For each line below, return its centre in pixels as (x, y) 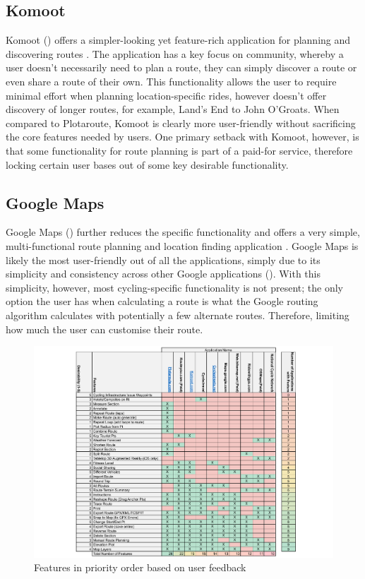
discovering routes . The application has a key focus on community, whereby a (175, 53)
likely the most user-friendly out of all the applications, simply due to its (163, 259)
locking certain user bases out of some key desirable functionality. (147, 164)
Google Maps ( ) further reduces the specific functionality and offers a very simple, (183, 232)
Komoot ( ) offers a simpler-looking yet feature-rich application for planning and (178, 40)
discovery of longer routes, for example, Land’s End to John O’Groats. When (173, 109)
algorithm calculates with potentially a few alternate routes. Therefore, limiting (178, 315)
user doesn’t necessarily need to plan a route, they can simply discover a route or (181, 67)
